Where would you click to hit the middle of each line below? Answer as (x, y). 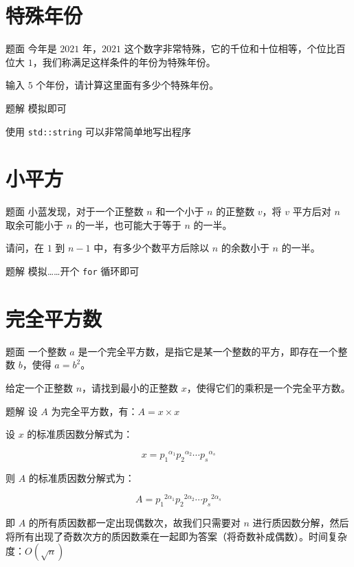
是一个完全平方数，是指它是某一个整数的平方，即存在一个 (208, 351)
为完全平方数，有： (95, 411)
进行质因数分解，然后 (301, 523)
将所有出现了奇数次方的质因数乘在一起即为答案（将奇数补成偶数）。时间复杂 (176, 536)
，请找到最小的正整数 (130, 388)
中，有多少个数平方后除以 (152, 248)
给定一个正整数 (39, 388)
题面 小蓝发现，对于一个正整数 (75, 211)
